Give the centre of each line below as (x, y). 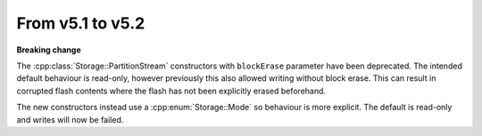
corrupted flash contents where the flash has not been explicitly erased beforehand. (171, 91)
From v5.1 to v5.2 (81, 23)
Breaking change (49, 50)
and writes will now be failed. (70, 119)
